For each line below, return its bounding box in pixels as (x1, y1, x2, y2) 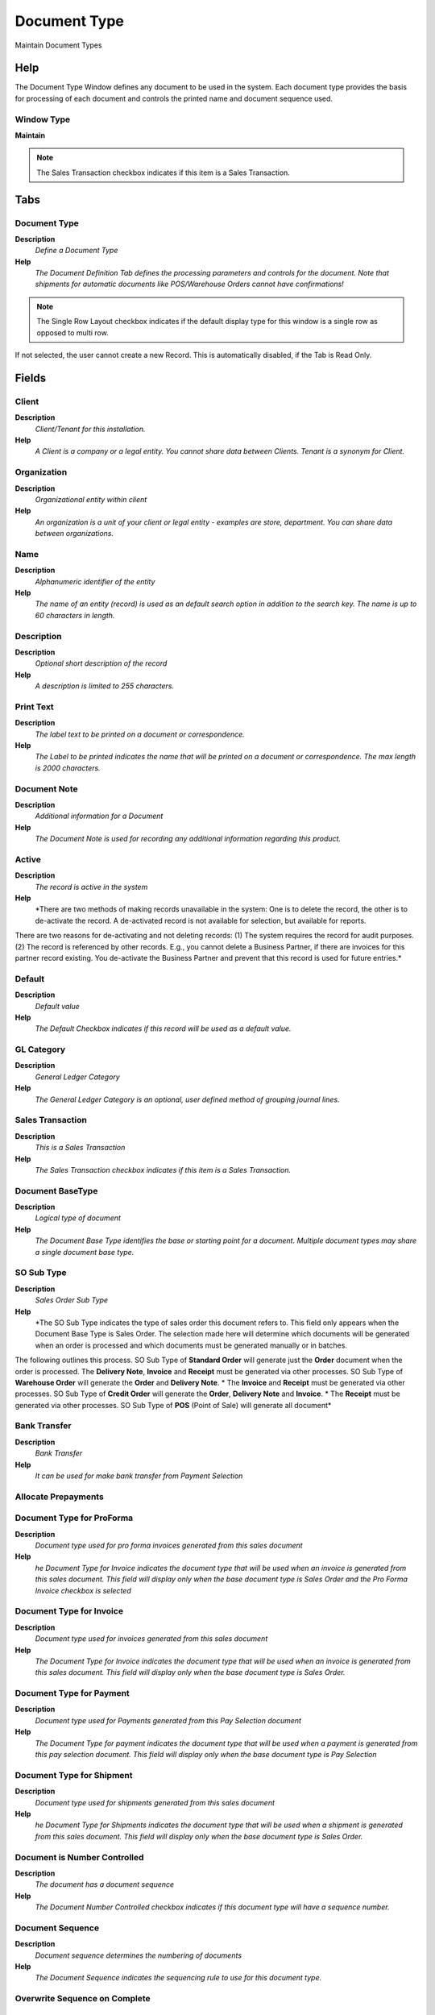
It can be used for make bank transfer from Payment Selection (35, 1471, 243, 1481)
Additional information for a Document (35, 811, 164, 821)
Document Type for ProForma (14, 1512, 134, 1523)
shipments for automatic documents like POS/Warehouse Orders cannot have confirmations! (35, 279, 344, 289)
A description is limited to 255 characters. (35, 681, 175, 691)
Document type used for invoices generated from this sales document (35, 1634, 268, 1643)
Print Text (14, 701, 54, 713)
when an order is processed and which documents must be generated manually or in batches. (35, 1340, 348, 1350)
